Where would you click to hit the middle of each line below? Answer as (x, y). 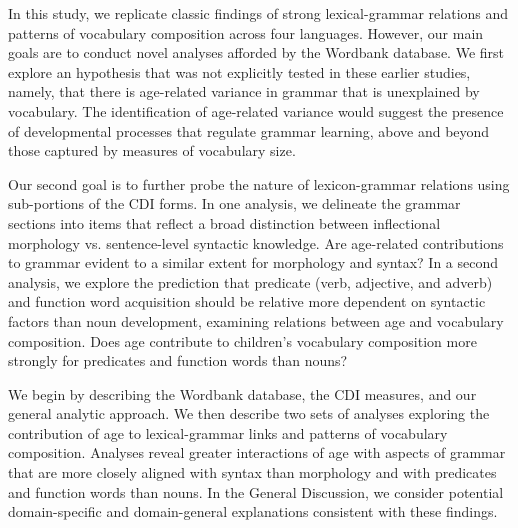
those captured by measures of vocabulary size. (152, 150)
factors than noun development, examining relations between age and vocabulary (256, 320)
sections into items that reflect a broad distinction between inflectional (224, 222)
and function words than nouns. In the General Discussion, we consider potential (256, 491)
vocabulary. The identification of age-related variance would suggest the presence (256, 110)
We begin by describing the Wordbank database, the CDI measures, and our (242, 393)
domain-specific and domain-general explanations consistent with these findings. (253, 511)
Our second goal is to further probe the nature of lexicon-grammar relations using (259, 183)
